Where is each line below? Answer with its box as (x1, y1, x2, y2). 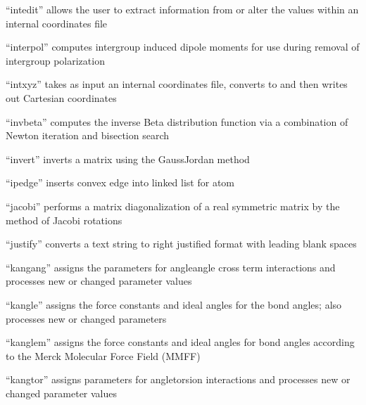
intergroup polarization (6, 53, 105, 67)
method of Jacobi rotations (6, 212, 122, 227)
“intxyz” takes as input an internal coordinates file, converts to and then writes (6, 77, 348, 91)
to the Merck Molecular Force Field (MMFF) (6, 348, 201, 363)
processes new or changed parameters (6, 311, 167, 326)
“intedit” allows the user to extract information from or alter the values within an (6, 2, 359, 16)
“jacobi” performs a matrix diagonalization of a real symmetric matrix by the (6, 198, 340, 213)
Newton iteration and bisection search (6, 128, 170, 143)
